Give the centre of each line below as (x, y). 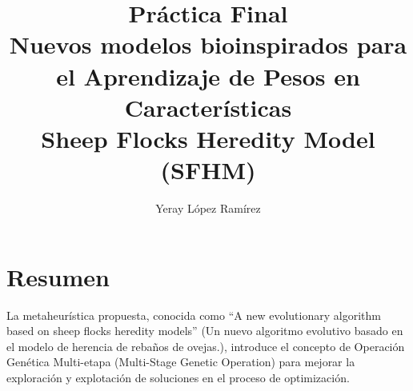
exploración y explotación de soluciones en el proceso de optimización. (178, 377)
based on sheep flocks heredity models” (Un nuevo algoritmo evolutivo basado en (205, 331)
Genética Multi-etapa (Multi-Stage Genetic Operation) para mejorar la (181, 362)
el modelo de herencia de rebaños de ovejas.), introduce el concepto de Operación (206, 346)
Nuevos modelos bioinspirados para (208, 44)
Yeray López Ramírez (208, 208)
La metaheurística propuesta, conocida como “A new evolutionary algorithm (194, 315)
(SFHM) (208, 170)
